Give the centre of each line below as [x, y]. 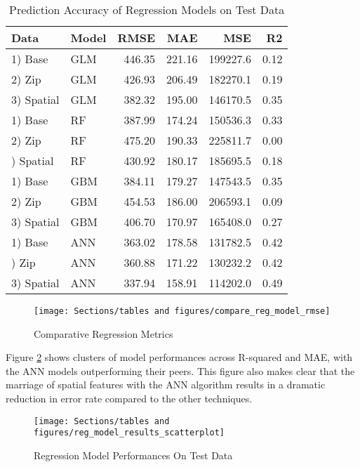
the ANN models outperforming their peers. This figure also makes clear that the [180, 370]
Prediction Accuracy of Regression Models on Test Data [147, 9]
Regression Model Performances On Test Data [133, 455]
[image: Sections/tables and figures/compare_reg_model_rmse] [182, 311]
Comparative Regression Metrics [104, 333]
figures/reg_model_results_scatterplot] [129, 433]
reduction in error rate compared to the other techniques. [129, 399]
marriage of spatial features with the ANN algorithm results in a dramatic [166, 384]
